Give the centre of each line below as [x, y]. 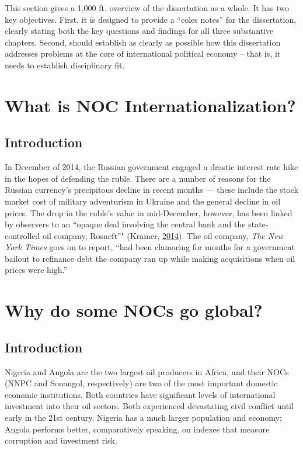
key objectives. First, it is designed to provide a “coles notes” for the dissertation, [151, 19]
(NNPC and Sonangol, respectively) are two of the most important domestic [141, 383]
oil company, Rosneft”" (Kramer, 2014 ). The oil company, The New [163, 235]
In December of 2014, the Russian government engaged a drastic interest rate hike [151, 167]
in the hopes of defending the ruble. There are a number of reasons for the [138, 178]
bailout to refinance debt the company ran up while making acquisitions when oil [150, 258]
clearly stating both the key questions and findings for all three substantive [139, 31]
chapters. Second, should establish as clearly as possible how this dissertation [143, 42]
